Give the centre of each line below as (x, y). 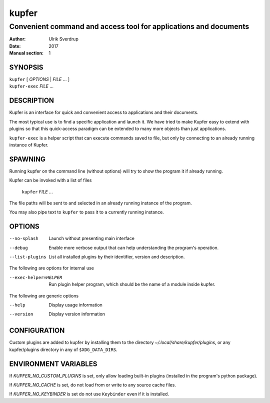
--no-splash (24, 238)
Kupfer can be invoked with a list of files (50, 180)
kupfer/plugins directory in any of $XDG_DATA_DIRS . (63, 349)
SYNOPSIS (26, 67)
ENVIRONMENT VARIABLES (53, 364)
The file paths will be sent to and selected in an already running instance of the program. (100, 203)
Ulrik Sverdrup (63, 39)
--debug (19, 248)
